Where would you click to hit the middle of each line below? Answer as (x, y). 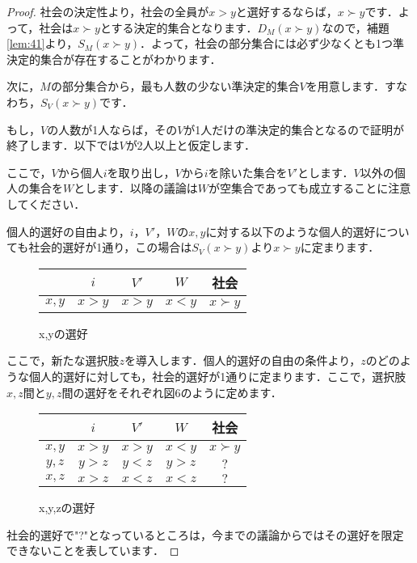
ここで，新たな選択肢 (63, 360)
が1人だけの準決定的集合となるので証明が (294, 129)
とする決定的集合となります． (179, 27)
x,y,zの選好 (67, 508)
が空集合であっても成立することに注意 (310, 188)
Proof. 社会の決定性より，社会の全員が (108, 11)
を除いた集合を (248, 172)
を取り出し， (141, 172)
